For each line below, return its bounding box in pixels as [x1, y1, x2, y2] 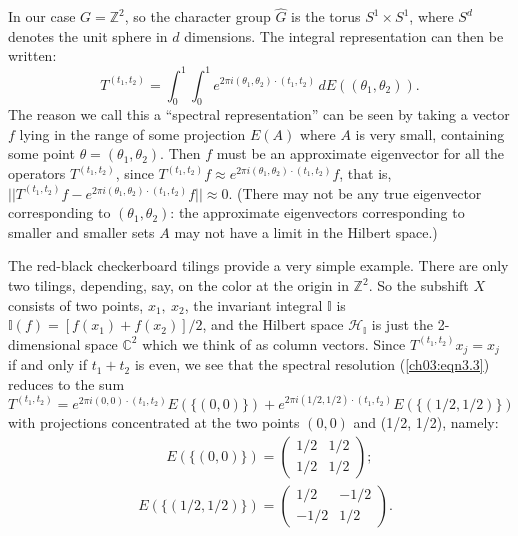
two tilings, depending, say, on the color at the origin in [8, 275, 349, 296]
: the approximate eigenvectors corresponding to [170, 202, 465, 223]
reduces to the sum [8, 373, 125, 394]
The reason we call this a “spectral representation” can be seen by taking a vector [8, 104, 510, 125]
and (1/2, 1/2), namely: [353, 411, 499, 432]
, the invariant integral [184, 294, 323, 315]
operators [8, 163, 66, 184]
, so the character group [124, 6, 271, 27]
